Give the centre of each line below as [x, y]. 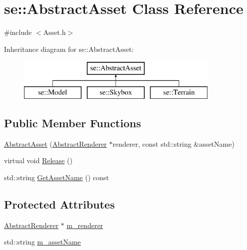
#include [18, 32]
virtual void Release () [38, 160]
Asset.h [54, 32]
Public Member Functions [72, 123]
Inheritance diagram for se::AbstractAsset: [69, 49]
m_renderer [85, 225]
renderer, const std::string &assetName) [173, 143]
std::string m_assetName [42, 242]
